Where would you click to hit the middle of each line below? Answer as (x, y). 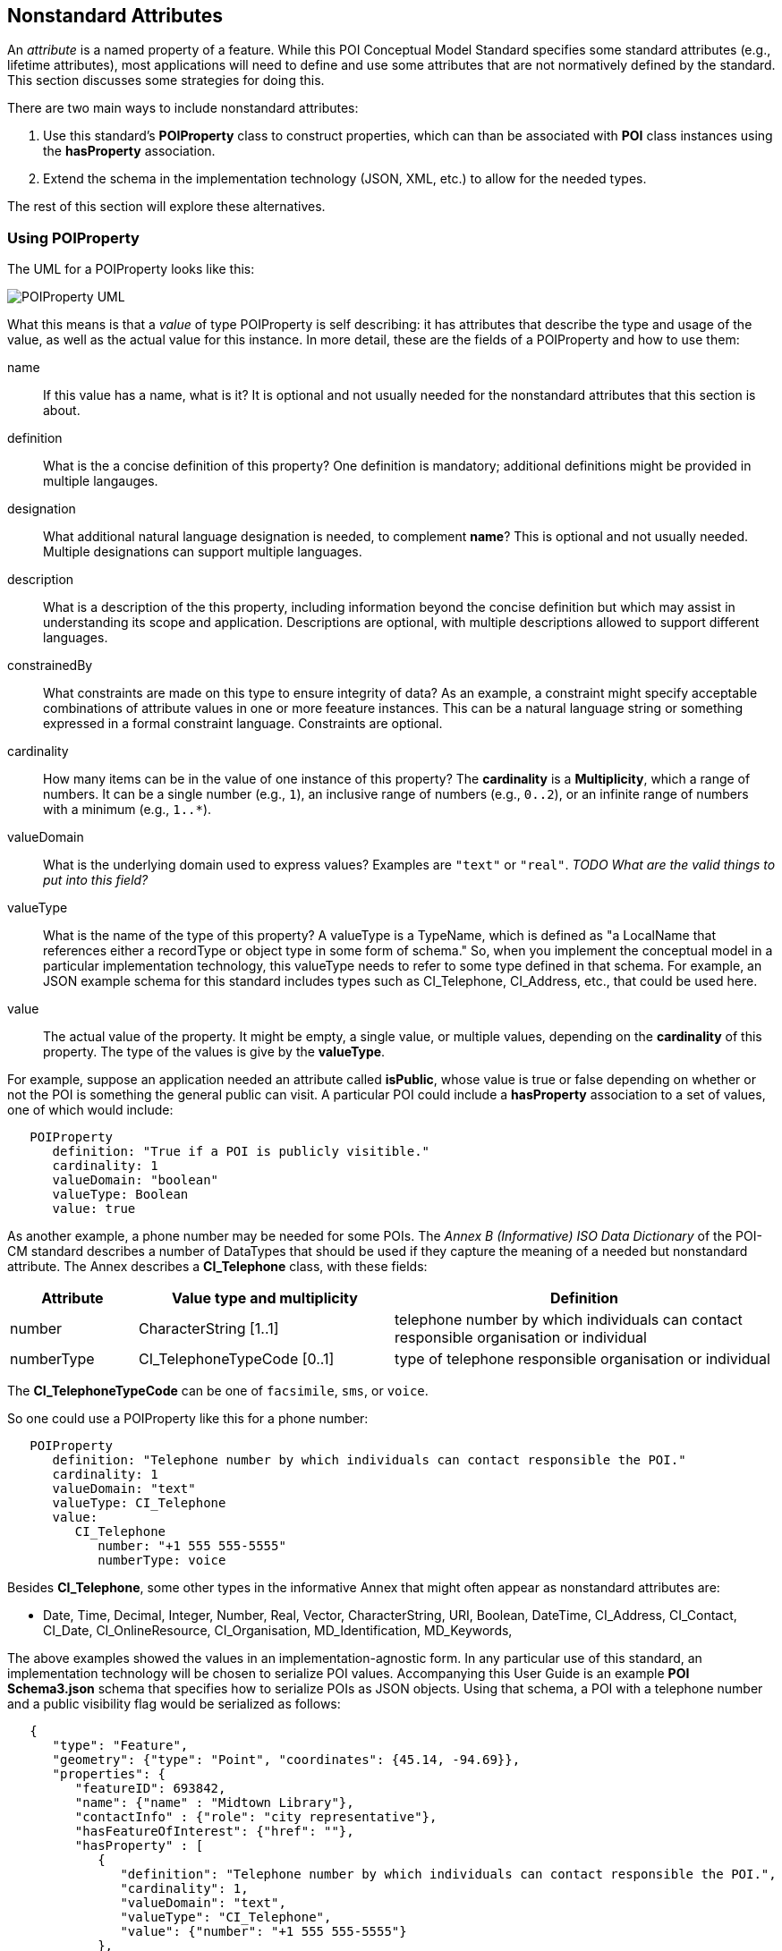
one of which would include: (90, 1110)
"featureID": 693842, (150, 1789)
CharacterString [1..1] (208, 1329)
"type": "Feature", (120, 1746)
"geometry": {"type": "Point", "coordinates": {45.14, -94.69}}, (286, 1760)
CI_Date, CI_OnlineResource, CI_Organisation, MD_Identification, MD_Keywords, (278, 1631)
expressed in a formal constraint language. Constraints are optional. (243, 724)
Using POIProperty (73, 238)
